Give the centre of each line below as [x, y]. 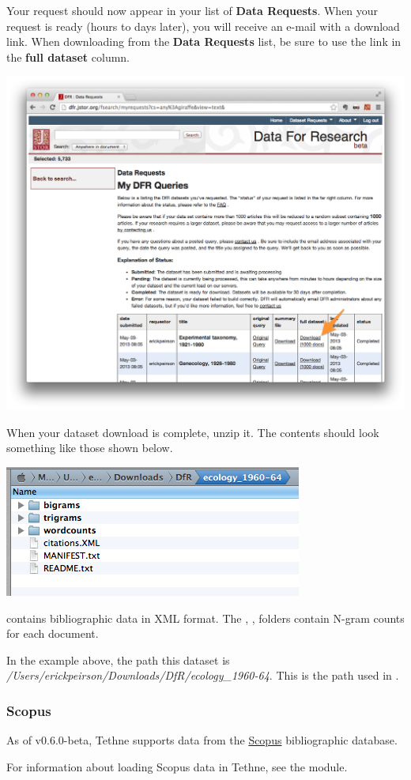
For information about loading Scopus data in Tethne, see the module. [177, 766]
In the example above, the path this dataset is [118, 659]
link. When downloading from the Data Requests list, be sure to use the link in [204, 41]
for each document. [53, 633]
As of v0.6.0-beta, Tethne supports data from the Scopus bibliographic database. [202, 740]
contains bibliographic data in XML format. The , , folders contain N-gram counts [205, 618]
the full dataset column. [68, 57]
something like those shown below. [90, 448]
